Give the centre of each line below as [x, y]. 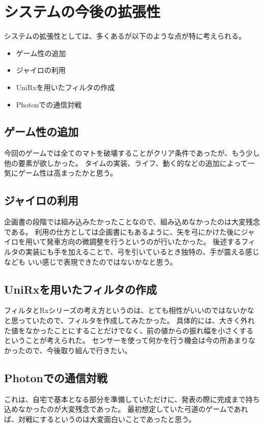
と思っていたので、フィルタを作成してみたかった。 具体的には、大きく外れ [129, 320]
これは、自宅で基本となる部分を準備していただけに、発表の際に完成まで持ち [132, 399]
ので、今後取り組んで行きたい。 [78, 350]
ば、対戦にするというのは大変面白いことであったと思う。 [100, 419]
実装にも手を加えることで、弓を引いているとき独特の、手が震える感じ [142, 252]
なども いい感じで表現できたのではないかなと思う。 [91, 261]
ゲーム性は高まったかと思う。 [68, 173]
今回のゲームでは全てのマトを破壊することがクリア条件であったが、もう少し [132, 153]
